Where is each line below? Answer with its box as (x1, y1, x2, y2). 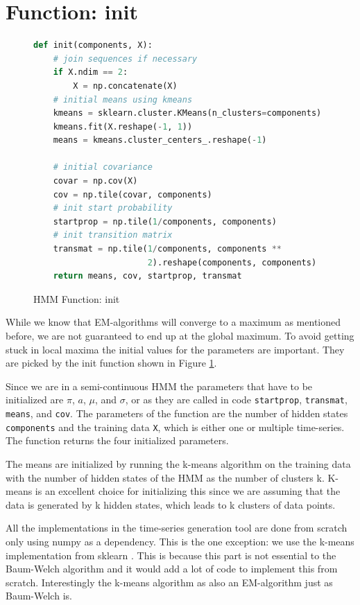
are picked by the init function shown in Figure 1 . (6, 356, 217, 370)
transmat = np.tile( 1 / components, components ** (53, 244, 282, 254)
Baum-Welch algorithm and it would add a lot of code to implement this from (6, 561, 338, 576)
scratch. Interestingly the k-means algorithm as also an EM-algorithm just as (6, 575, 333, 589)
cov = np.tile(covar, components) (53, 189, 212, 200)
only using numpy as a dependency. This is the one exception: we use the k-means (6, 534, 354, 548)
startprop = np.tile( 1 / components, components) (53, 216, 277, 227)
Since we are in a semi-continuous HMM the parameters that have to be (6, 378, 313, 393)
